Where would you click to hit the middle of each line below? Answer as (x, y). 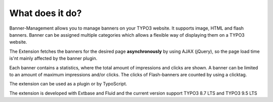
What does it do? (45, 13)
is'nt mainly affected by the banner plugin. (53, 58)
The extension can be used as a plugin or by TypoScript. (68, 84)
